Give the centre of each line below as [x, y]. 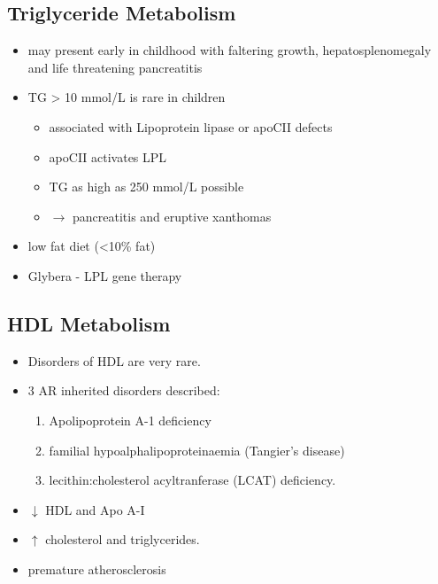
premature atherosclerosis [97, 568]
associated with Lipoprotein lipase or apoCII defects [191, 126]
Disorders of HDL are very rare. [114, 360]
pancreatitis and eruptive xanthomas [172, 216]
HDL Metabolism [89, 323]
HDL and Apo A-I [95, 509]
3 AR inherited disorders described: [124, 390]
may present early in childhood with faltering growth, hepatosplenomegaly [230, 50]
